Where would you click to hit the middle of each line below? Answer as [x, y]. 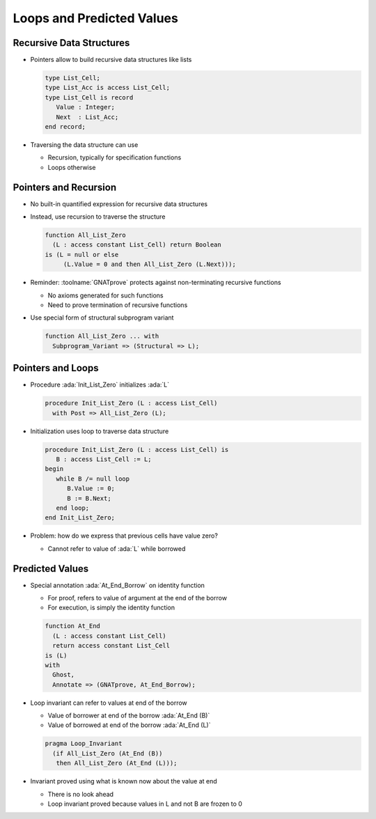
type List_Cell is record [89, 97]
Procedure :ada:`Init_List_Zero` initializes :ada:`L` [100, 385]
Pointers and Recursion [65, 187]
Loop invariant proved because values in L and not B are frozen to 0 [145, 804]
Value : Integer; [85, 107]
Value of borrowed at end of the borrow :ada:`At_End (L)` [129, 725]
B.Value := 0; [91, 489]
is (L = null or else [82, 255]
